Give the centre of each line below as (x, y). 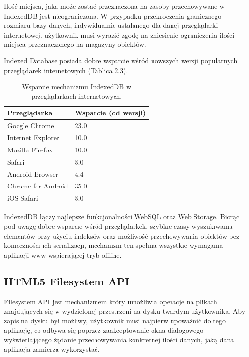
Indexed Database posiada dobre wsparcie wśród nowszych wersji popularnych (121, 60)
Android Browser (33, 174)
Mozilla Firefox (30, 149)
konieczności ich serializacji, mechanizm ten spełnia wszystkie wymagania (114, 245)
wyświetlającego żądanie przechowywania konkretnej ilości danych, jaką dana (119, 339)
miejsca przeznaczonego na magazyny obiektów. (75, 44)
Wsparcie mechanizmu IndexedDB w (77, 86)
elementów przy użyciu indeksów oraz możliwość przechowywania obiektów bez (122, 235)
